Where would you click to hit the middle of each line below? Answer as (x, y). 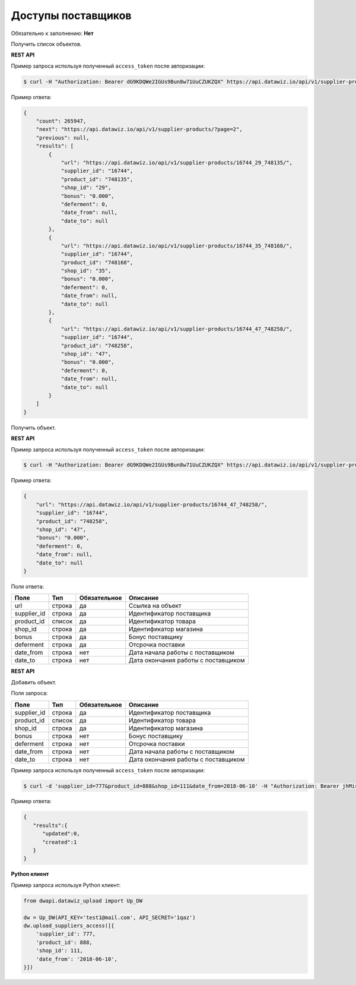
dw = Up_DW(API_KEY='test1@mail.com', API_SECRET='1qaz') (109, 917)
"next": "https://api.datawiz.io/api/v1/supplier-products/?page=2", (139, 130)
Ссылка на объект (155, 606)
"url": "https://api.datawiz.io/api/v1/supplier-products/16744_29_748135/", (177, 163)
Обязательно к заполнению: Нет (53, 33)
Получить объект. (34, 427)
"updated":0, (61, 834)
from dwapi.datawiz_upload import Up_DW (83, 901)
